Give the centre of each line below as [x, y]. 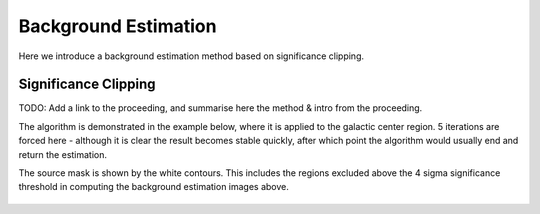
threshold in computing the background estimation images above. [154, 187]
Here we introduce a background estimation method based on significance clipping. [191, 56]
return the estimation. [63, 154]
